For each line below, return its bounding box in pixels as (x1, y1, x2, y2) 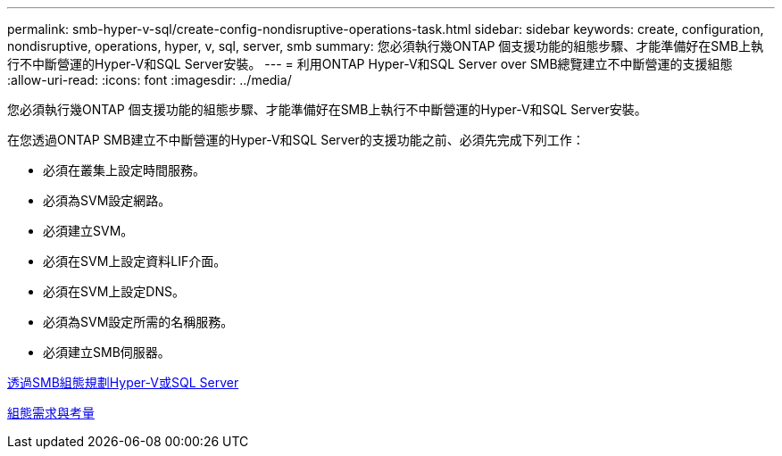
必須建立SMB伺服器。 (43, 344, 171, 360)
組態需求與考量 (7, 405, 95, 420)
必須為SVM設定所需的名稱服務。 (43, 314, 234, 329)
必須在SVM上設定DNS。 (43, 284, 185, 299)
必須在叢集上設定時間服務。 (43, 162, 205, 178)
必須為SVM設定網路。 (43, 193, 171, 208)
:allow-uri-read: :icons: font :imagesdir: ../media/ (7, 72, 292, 87)
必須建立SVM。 (43, 223, 134, 238)
